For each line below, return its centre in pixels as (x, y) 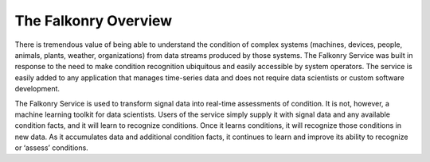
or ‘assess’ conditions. (52, 148)
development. (37, 89)
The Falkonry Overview (94, 21)
